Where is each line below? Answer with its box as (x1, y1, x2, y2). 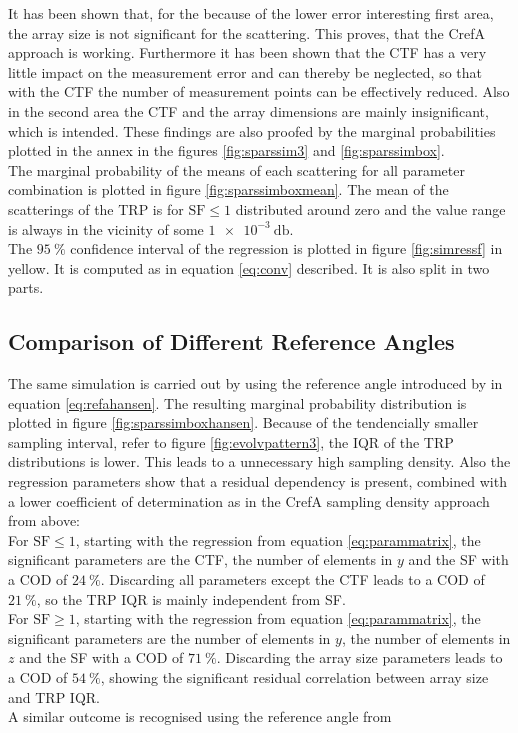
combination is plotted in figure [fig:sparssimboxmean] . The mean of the (8, 179, 449, 200)
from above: (8, 510, 80, 531)
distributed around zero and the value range (235, 198, 506, 219)
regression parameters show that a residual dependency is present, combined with (8, 471, 507, 492)
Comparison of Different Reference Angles (8, 326, 455, 357)
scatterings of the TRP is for (8, 198, 184, 219)
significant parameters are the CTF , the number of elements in (8, 549, 393, 570)
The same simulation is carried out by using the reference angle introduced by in (8, 373, 503, 394)
